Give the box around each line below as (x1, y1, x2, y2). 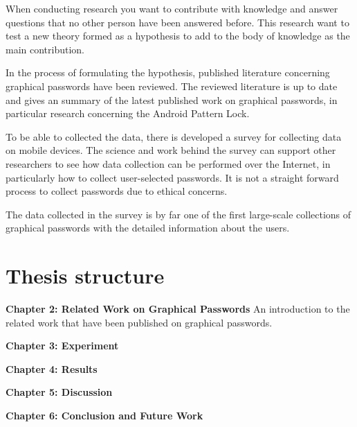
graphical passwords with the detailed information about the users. (6, 220, 290, 235)
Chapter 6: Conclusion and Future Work (6, 408, 203, 422)
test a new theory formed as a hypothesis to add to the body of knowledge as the (6, 28, 350, 43)
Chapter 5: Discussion (6, 385, 113, 399)
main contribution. (6, 42, 85, 56)
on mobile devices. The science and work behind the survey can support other (6, 143, 336, 157)
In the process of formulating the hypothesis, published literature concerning (6, 65, 330, 80)
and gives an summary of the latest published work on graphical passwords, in (6, 92, 338, 107)
